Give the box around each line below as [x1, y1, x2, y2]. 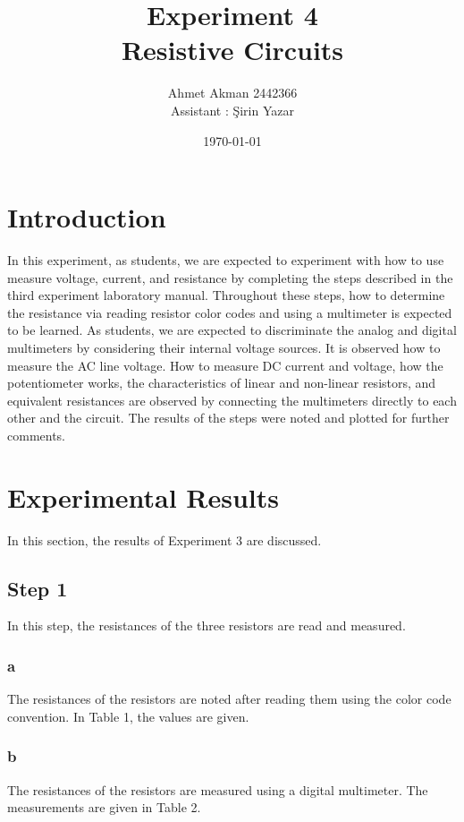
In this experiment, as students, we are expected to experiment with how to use [7, 251, 444, 270]
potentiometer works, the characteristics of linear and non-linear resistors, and [7, 373, 436, 392]
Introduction [7, 199, 166, 235]
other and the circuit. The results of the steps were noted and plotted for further [7, 408, 450, 427]
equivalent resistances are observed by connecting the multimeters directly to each [7, 390, 457, 409]
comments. [7, 425, 66, 444]
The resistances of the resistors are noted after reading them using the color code [7, 689, 451, 708]
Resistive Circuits [121, 31, 344, 68]
